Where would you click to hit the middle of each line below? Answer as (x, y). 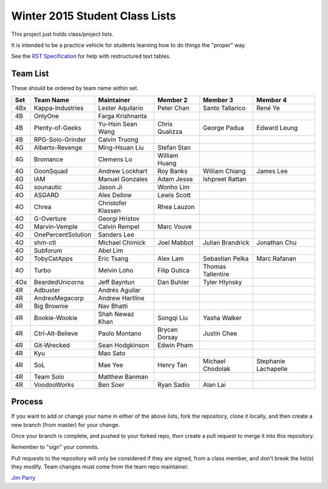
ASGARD (46, 195)
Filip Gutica (173, 270)
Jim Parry (23, 478)
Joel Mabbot (175, 242)
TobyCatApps (53, 258)
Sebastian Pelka (226, 258)
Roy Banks (172, 171)
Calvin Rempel (119, 226)
